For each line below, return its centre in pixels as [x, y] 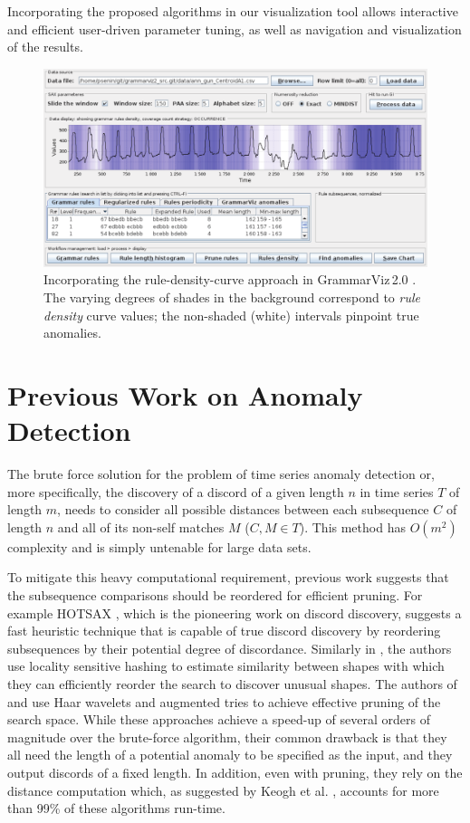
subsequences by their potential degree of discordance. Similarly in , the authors [230, 648]
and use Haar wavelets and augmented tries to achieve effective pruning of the [224, 701]
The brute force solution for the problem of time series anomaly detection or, [221, 474]
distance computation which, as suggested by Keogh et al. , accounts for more [223, 790]
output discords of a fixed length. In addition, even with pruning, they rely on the [235, 772]
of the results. [45, 47]
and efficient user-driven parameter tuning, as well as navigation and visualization [235, 29]
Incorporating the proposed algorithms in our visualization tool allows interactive [233, 11]
